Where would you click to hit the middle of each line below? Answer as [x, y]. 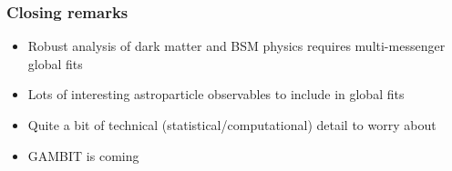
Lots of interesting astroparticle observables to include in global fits [216, 94]
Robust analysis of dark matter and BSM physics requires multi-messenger [236, 46]
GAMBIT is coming [83, 155]
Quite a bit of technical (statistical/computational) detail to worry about [232, 125]
